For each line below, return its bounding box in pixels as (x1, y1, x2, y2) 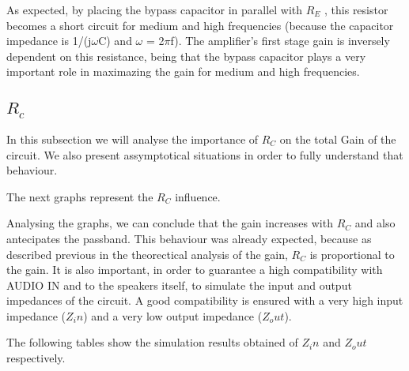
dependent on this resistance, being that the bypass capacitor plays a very (6, 47, 366, 64)
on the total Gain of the (279, 130, 396, 147)
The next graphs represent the (6, 188, 153, 204)
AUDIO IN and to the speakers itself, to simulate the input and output (6, 276, 352, 293)
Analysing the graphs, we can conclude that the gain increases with (6, 215, 333, 231)
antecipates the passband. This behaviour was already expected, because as (6, 230, 372, 246)
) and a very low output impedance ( (83, 307, 263, 324)
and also (354, 215, 396, 231)
